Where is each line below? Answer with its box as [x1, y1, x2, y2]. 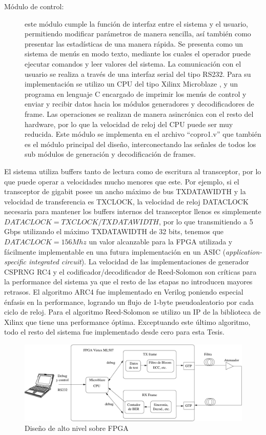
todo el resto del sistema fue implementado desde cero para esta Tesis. [4, 326, 224, 337]
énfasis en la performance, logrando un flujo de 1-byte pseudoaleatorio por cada [4, 296, 254, 307]
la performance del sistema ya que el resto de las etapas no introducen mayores [4, 276, 253, 287]
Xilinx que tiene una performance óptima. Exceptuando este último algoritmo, [4, 316, 251, 327]
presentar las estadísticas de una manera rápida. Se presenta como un [25, 38, 243, 49]
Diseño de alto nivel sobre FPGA [25, 423, 129, 433]
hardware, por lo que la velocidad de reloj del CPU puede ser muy [25, 118, 233, 129]
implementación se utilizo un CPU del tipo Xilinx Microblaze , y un [25, 78, 238, 89]
